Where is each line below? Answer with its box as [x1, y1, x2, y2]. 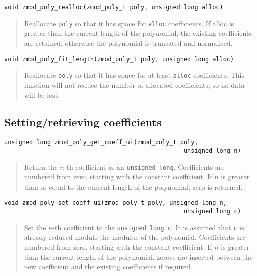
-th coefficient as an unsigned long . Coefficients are [64, 161, 225, 172]
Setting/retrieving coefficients [4, 114, 162, 130]
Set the [24, 222, 46, 232]
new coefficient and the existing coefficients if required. [24, 261, 192, 272]
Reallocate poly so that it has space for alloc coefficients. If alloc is [24, 18, 234, 28]
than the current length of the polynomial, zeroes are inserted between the [24, 251, 253, 262]
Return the [24, 161, 58, 172]
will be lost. [24, 89, 60, 100]
